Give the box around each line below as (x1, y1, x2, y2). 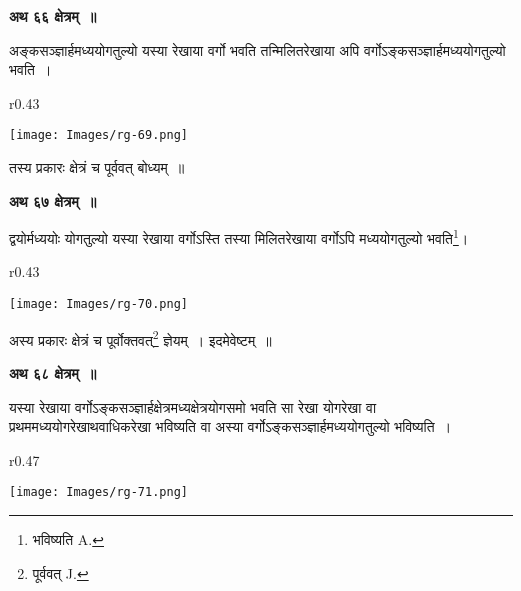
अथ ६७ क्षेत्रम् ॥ (9, 190, 97, 211)
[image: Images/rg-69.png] (9, 128, 188, 143)
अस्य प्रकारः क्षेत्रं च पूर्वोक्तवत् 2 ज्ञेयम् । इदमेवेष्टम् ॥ (9, 326, 272, 350)
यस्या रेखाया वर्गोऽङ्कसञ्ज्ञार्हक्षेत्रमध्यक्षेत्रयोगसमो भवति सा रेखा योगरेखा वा (9, 396, 377, 417)
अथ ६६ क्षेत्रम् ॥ (9, 6, 97, 26)
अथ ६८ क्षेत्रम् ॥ (9, 362, 97, 383)
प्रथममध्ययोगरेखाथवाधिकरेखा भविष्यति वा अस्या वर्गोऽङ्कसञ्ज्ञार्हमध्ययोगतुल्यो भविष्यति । (9, 416, 452, 437)
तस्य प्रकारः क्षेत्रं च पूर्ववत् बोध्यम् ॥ (9, 157, 185, 178)
